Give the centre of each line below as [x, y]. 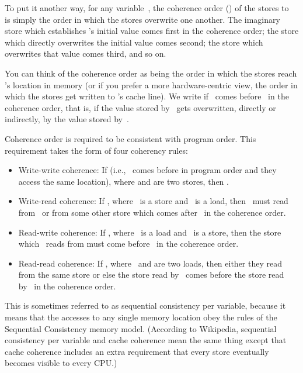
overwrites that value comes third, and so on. [86, 53]
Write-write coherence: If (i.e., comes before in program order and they [147, 170]
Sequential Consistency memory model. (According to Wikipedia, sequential [141, 328]
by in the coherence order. [67, 286]
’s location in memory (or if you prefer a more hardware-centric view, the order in [151, 84]
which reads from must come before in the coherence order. [128, 244]
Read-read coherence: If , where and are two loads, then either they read [150, 263]
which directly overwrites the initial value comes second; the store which [134, 42]
